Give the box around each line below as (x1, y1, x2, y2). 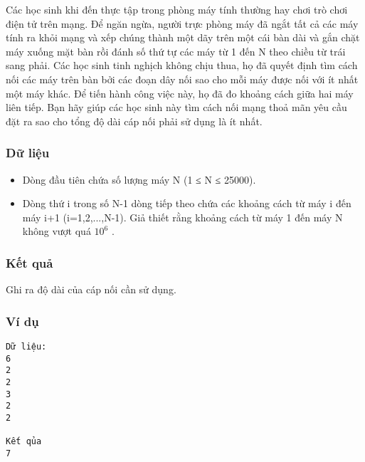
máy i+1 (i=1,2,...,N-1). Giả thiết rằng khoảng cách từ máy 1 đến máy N (22, 209, 343, 224)
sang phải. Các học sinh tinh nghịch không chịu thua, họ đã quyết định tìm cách (6, 58, 358, 73)
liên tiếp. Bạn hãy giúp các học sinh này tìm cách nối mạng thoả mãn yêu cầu (6, 100, 347, 115)
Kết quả (6, 253, 53, 271)
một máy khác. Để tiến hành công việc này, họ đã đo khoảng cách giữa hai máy (6, 85, 354, 100)
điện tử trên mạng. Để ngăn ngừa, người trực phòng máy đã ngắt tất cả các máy (6, 16, 359, 31)
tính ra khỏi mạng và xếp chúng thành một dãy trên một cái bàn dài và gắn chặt (6, 30, 360, 45)
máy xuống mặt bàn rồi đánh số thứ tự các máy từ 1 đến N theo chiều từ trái (6, 43, 346, 58)
